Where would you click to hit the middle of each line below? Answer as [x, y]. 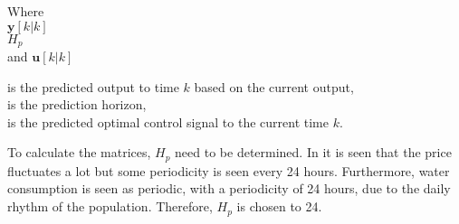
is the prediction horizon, [77, 104]
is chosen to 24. [279, 206]
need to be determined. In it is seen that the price [313, 152]
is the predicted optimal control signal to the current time [168, 121]
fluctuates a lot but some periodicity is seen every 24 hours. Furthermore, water [229, 170]
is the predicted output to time [93, 86]
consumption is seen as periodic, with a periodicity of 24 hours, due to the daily [229, 188]
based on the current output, [274, 86]
